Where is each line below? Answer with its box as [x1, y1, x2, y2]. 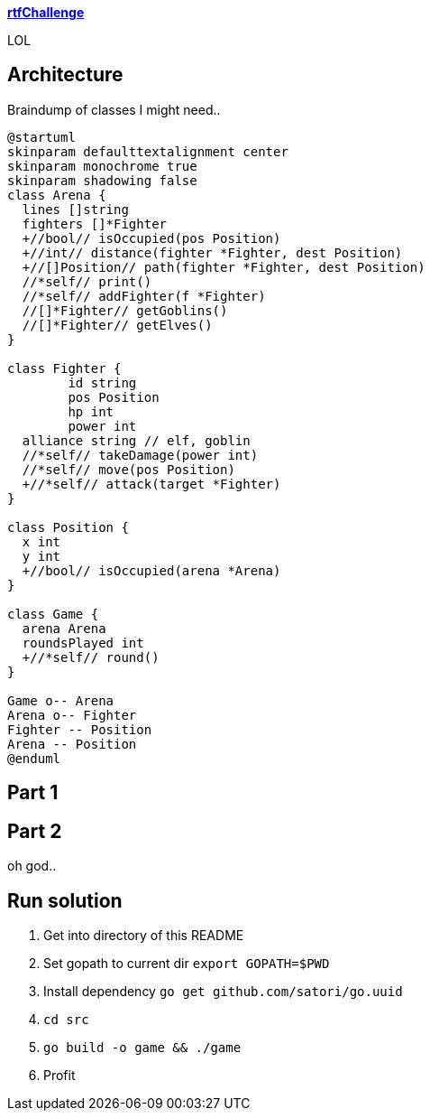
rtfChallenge [7, 5, 85, 20]
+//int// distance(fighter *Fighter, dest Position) [22, 245, 403, 260]
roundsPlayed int [22, 635, 144, 650]
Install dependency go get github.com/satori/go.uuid [43, 983, 403, 999]
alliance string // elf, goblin [22, 433, 251, 448]
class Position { [7, 519, 129, 535]
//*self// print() [22, 274, 152, 289]
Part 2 [7, 819, 62, 843]
